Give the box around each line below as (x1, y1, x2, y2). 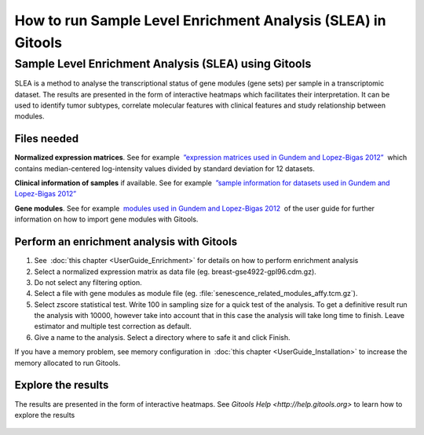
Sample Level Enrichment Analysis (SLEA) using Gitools (14, 57, 312, 71)
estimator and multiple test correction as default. (34, 322, 192, 331)
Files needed (14, 132, 79, 145)
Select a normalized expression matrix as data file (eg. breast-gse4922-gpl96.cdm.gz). (34, 267, 317, 276)
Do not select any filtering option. (34, 277, 142, 287)
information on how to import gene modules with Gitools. (14, 214, 199, 224)
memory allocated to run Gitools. (14, 358, 121, 367)
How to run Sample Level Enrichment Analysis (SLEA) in (14, 12, 386, 29)
